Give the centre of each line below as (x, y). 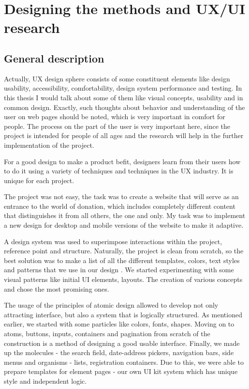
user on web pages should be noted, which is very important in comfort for (115, 117)
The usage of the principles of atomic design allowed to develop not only (111, 305)
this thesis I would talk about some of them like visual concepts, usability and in (124, 97)
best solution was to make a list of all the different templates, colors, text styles (122, 260)
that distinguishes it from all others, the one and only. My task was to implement (125, 215)
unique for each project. (39, 180)
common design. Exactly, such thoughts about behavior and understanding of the (124, 107)
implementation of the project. (49, 145)
